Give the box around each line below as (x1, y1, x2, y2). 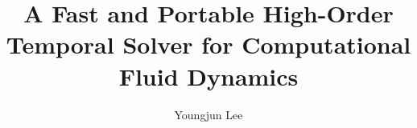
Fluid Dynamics (118, 59, 299, 92)
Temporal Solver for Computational (6, 28, 411, 61)
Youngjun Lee (174, 106, 243, 122)
